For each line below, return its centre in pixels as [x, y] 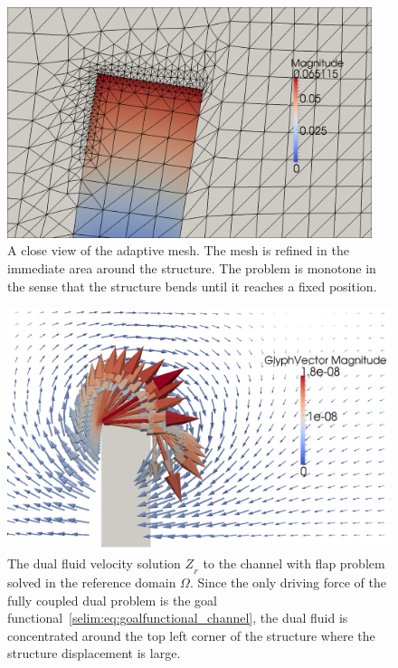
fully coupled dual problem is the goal [112, 600]
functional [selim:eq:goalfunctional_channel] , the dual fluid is [178, 618]
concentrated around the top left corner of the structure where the [191, 635]
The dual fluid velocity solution [94, 563]
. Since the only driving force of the [288, 582]
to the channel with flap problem [294, 563]
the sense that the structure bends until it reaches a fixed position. [192, 286]
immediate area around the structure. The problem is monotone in [192, 268]
